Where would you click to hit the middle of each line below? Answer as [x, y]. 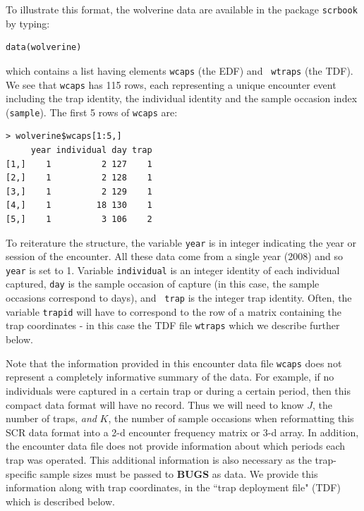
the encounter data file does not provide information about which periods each [176, 446]
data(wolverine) [44, 48]
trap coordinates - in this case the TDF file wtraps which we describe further [173, 325]
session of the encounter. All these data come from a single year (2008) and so [175, 256]
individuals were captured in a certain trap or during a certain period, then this [178, 390]
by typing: [28, 23]
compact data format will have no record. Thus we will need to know [155, 404]
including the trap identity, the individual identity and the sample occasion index [182, 98]
